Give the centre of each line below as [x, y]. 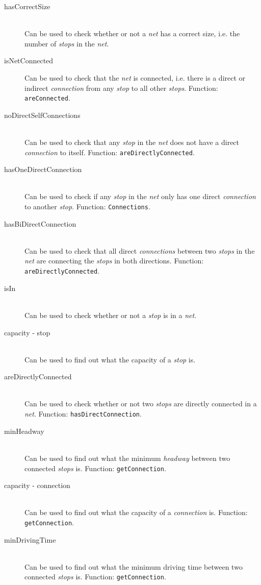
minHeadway [24, 431]
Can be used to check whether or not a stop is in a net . [111, 315]
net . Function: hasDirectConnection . [83, 414]
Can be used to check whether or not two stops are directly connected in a [141, 404]
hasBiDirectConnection [40, 223]
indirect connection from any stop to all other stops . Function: [121, 88]
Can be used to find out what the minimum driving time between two [134, 566]
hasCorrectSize [27, 6]
